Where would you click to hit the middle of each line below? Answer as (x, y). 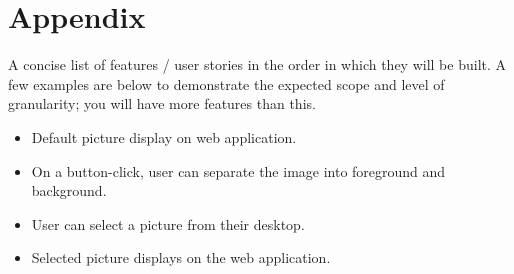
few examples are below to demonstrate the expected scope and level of (226, 83)
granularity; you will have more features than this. (162, 103)
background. (69, 190)
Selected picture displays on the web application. (181, 257)
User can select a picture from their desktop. (168, 223)
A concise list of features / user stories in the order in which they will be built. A (257, 64)
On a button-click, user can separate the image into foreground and (238, 170)
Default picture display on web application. (164, 136)
